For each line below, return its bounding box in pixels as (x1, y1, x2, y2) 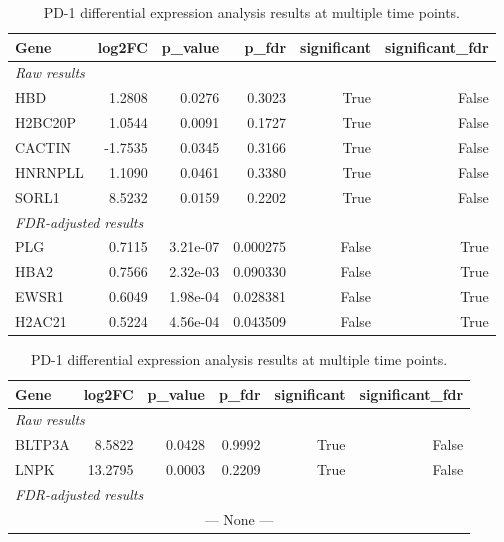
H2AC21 (15, 310, 67, 331)
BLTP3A (15, 434, 70, 455)
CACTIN (15, 136, 71, 157)
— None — (204, 508, 274, 529)
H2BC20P (15, 112, 77, 133)
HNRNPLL (15, 161, 84, 182)
